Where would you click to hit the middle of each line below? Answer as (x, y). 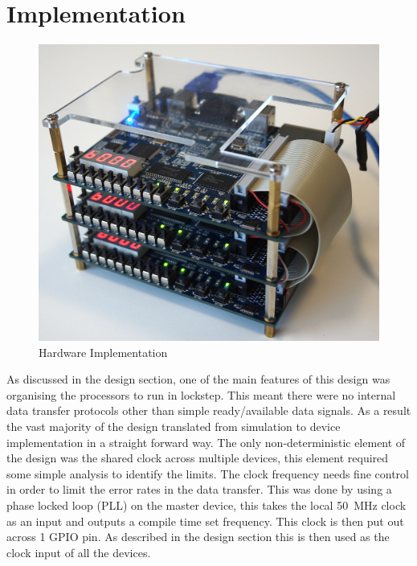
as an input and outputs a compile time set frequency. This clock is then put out (205, 521)
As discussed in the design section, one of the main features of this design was (198, 379)
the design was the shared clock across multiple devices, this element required (198, 458)
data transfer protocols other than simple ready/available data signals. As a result (209, 410)
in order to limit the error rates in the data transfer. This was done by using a (199, 489)
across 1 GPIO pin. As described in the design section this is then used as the (198, 537)
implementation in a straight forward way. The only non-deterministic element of (206, 442)
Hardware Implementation (103, 352)
